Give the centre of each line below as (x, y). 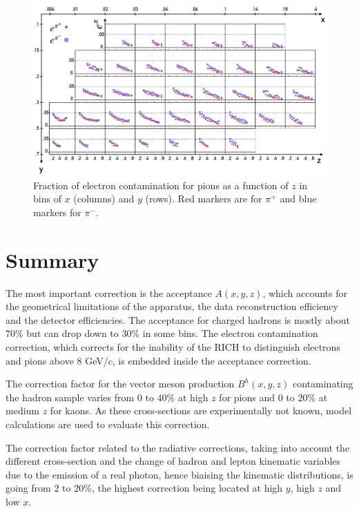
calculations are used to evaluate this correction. (108, 424)
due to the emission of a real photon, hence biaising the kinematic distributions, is (179, 474)
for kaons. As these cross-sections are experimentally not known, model (201, 411)
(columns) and (104, 199)
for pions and (247, 397)
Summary (52, 259)
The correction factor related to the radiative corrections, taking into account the (178, 447)
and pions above (40, 360)
